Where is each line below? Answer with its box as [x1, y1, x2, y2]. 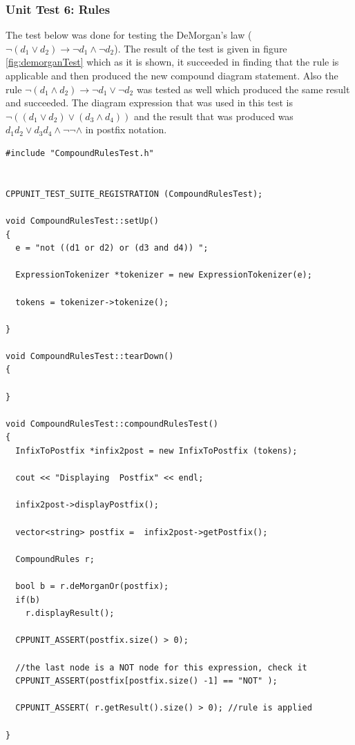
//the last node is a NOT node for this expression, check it [15, 662, 307, 673]
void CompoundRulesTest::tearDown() [6, 351, 174, 361]
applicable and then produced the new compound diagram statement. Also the [6, 68, 338, 82]
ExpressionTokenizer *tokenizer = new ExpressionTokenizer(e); [15, 270, 312, 280]
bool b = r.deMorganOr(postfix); [15, 581, 169, 591]
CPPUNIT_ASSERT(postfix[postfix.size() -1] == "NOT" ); [15, 676, 278, 686]
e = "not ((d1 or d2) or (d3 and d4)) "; [15, 243, 209, 253]
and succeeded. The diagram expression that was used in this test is [6, 95, 293, 110]
